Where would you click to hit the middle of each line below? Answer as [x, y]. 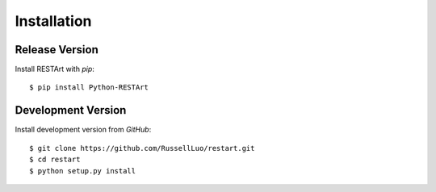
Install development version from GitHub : [83, 130]
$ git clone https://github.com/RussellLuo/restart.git [142, 148]
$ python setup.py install [83, 171]
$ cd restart [55, 160]
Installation [53, 21]
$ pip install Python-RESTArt [89, 88]
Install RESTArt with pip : [55, 69]
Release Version [57, 50]
